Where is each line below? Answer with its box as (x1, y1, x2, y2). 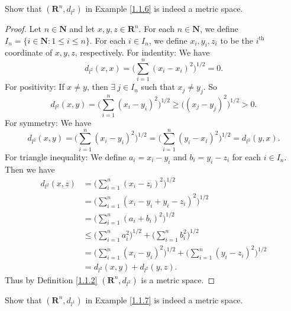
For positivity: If (5, 80, 64, 93)
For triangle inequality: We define (5, 150, 127, 163)
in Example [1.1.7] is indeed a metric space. (85, 293, 243, 306)
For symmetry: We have (5, 116, 92, 129)
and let (69, 22, 95, 34)
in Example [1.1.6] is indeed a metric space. (85, 2, 243, 14)
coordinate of (5, 46, 53, 59)
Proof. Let (5, 22, 41, 34)
